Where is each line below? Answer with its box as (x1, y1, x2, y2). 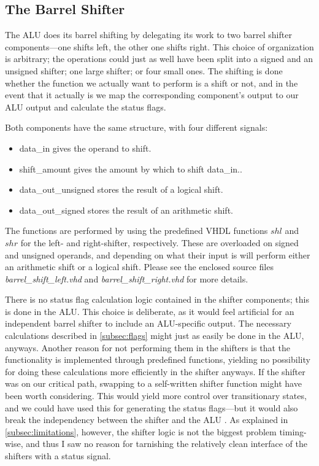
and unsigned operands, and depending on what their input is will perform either (5, 248, 310, 261)
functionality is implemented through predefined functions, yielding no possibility (5, 353, 310, 366)
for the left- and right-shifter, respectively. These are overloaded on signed (20, 236, 299, 249)
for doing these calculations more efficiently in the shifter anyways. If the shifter (5, 365, 306, 378)
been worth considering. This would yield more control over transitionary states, (5, 389, 307, 402)
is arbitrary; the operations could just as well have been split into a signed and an (5, 52, 313, 65)
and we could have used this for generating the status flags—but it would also (5, 401, 298, 414)
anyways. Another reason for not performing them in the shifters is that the (5, 341, 290, 354)
